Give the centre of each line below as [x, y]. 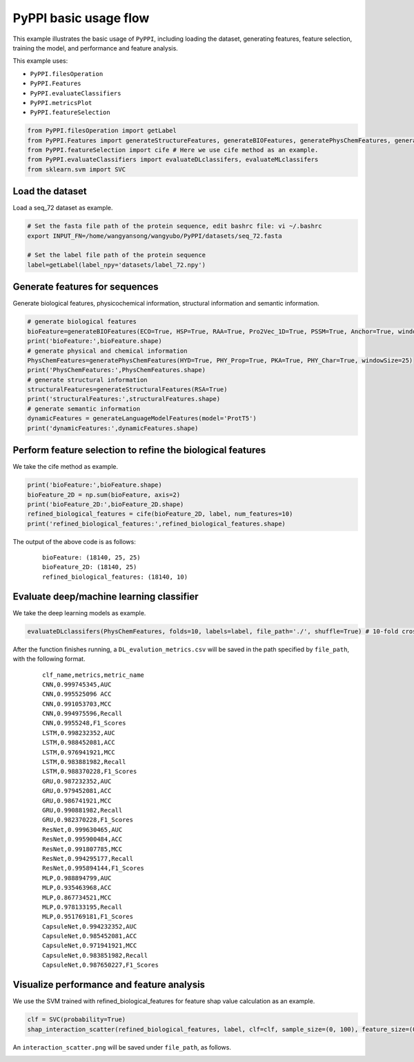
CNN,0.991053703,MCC [77, 704]
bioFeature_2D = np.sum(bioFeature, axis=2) [104, 495]
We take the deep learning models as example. [79, 613]
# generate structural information [87, 380]
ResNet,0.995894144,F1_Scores [93, 868]
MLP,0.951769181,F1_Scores [88, 917]
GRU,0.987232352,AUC [77, 781]
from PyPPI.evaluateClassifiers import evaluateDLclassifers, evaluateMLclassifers [173, 160]
